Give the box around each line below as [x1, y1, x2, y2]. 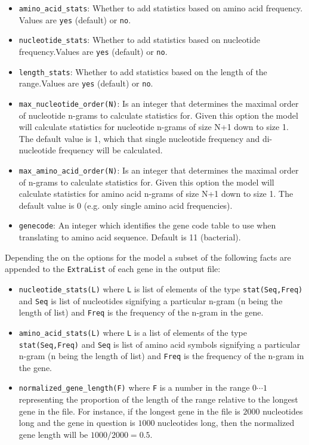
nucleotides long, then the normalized [157, 416, 295, 429]
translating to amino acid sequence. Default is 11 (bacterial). [18, 231, 241, 243]
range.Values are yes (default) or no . [18, 77, 153, 89]
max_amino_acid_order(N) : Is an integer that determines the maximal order [18, 163, 299, 176]
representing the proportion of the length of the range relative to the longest [18, 393, 298, 406]
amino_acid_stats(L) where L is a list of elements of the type [18, 326, 247, 338]
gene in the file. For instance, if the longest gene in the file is [18, 404, 240, 417]
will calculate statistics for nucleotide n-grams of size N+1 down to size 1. [18, 120, 289, 133]
